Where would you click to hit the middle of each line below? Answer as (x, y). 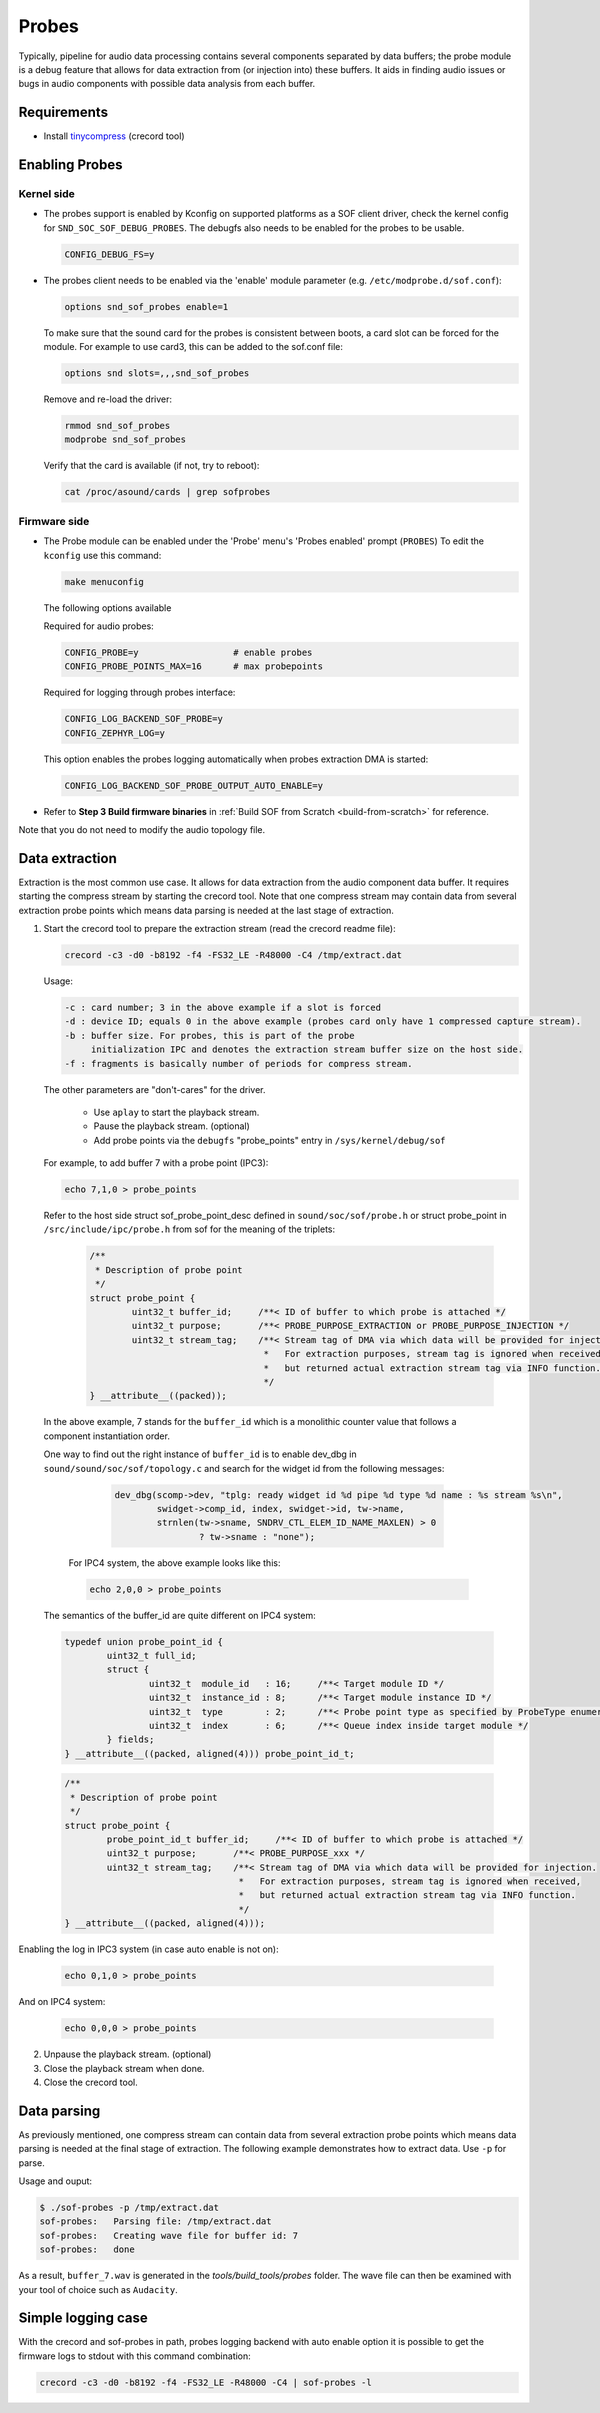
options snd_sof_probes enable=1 (146, 306)
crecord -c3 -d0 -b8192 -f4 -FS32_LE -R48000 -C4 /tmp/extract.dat (233, 955)
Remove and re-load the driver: (108, 399)
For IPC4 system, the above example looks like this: (174, 1562)
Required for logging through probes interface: (139, 692)
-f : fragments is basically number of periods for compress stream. (238, 1063)
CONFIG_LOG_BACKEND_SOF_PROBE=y (144, 719)
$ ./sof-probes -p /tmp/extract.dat (129, 2207)
